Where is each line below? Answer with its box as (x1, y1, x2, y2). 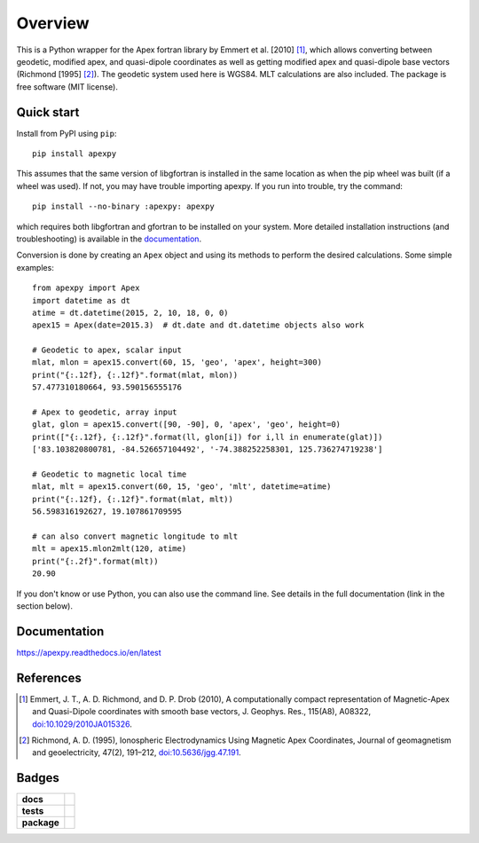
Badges (16, 770, 59, 785)
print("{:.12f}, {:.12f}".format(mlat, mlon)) (32, 369, 239, 380)
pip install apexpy (32, 149, 117, 159)
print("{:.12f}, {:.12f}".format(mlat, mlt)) (32, 493, 234, 504)
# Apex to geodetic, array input (32, 407, 177, 417)
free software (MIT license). (16, 81, 119, 92)
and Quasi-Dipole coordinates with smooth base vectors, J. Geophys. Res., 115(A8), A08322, (32, 706, 372, 717)
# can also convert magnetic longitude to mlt (32, 531, 239, 541)
